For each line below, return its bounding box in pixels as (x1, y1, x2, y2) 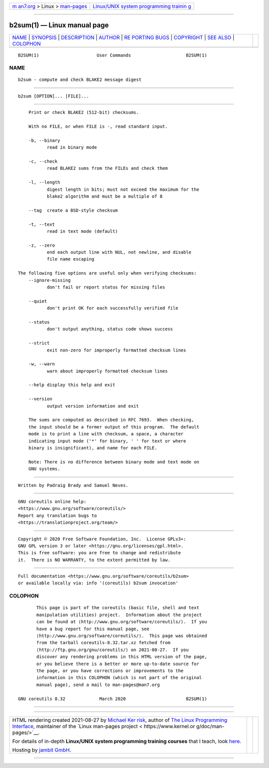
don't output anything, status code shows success (46, 326, 173, 332)
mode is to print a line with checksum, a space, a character (28, 431, 184, 437)
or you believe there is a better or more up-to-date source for (36, 661, 199, 667)
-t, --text (28, 221, 55, 227)
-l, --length (28, 180, 60, 185)
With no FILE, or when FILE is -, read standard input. (28, 124, 168, 129)
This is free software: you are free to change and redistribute (18, 550, 181, 556)
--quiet (28, 298, 47, 304)
